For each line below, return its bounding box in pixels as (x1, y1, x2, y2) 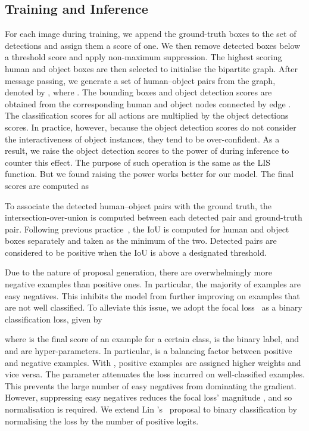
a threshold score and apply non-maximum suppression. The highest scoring (5, 51, 282, 63)
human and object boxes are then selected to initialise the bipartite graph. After (5, 62, 298, 75)
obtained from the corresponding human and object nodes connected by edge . (5, 97, 291, 110)
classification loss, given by (5, 312, 102, 325)
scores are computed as (5, 179, 89, 191)
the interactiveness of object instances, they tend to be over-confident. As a (5, 132, 280, 145)
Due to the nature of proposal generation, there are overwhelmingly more (5, 266, 272, 278)
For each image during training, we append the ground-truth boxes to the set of (5, 27, 296, 40)
